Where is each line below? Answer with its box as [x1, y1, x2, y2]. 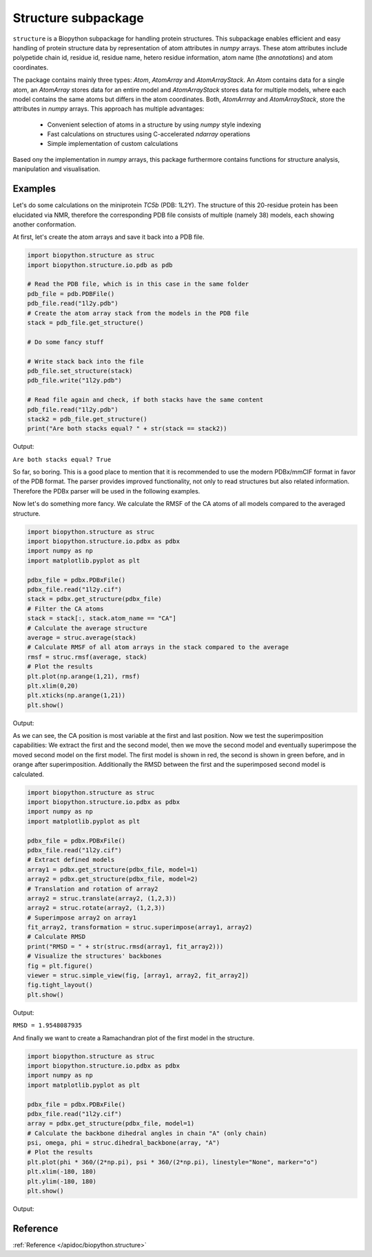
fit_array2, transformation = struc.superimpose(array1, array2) [27, 923, 253, 931]
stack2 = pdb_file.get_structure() [27, 415, 147, 423]
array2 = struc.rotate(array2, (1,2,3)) [27, 904, 165, 912]
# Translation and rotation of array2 [27, 885, 158, 893]
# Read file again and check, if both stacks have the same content [27, 396, 264, 404]
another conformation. [12, 220, 76, 229]
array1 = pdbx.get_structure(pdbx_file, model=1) [27, 865, 198, 874]
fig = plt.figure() [27, 962, 93, 970]
